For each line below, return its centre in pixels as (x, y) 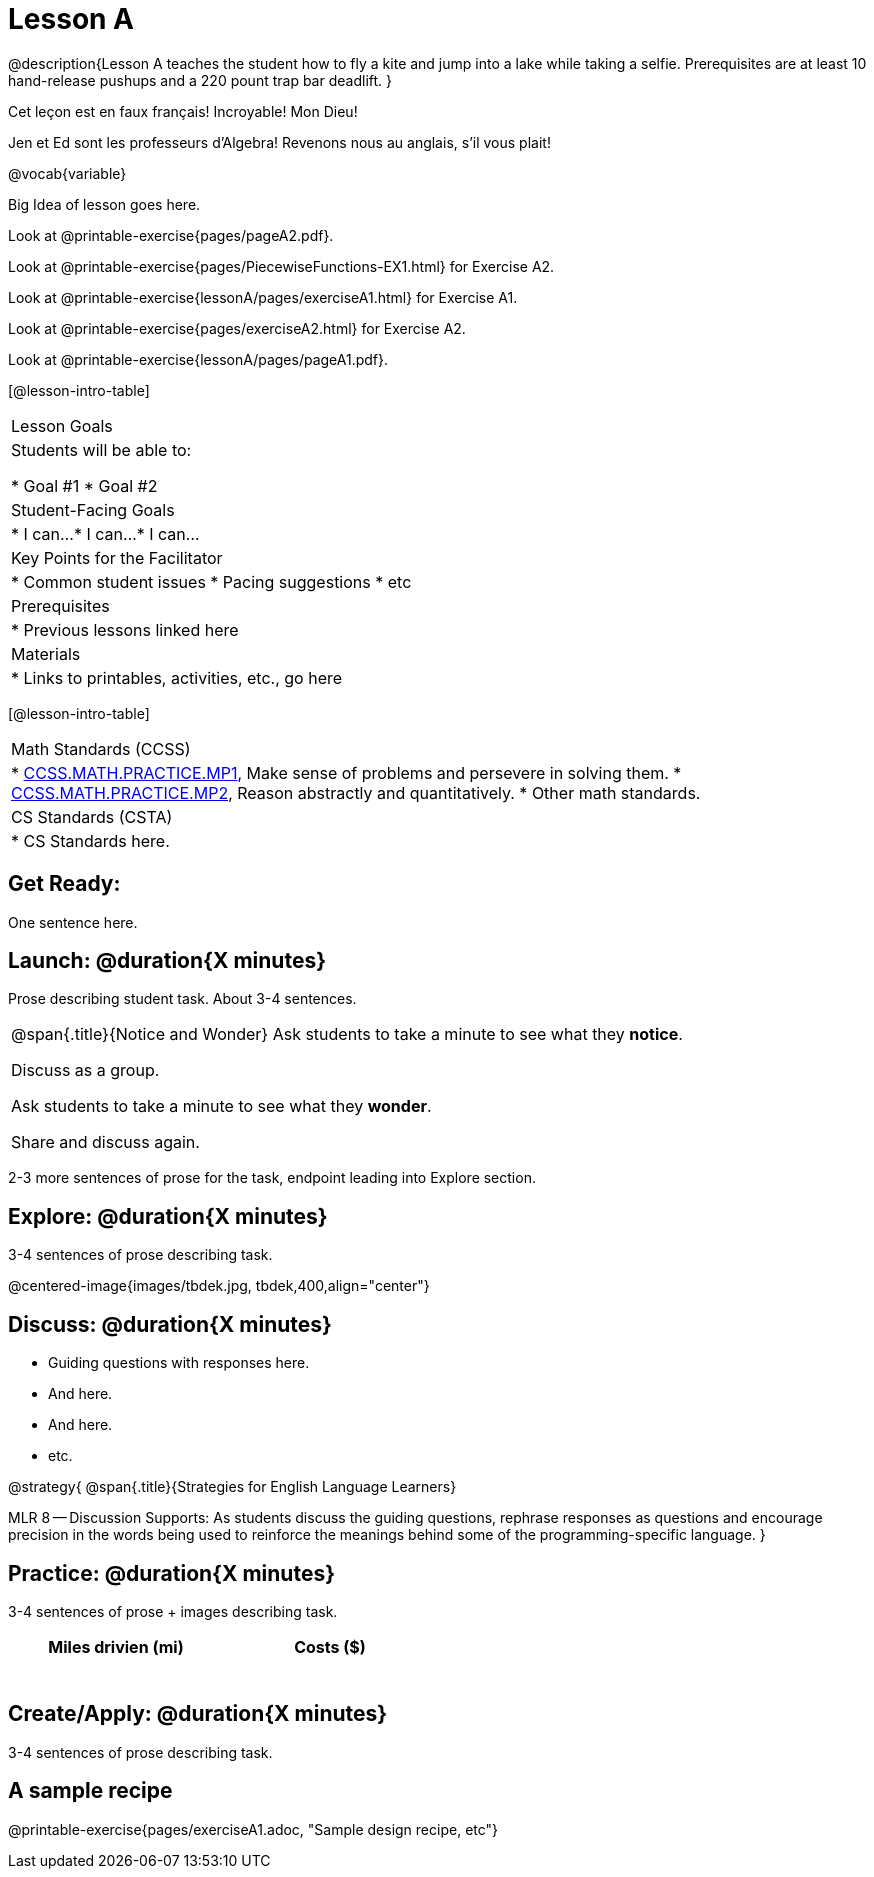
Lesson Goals (62, 425)
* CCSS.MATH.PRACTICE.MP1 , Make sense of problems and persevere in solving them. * (346, 772)
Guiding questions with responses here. (179, 1363)
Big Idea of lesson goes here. (104, 204)
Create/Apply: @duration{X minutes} (198, 1714)
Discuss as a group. (85, 1070)
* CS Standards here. (90, 840)
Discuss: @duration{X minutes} (170, 1324)
